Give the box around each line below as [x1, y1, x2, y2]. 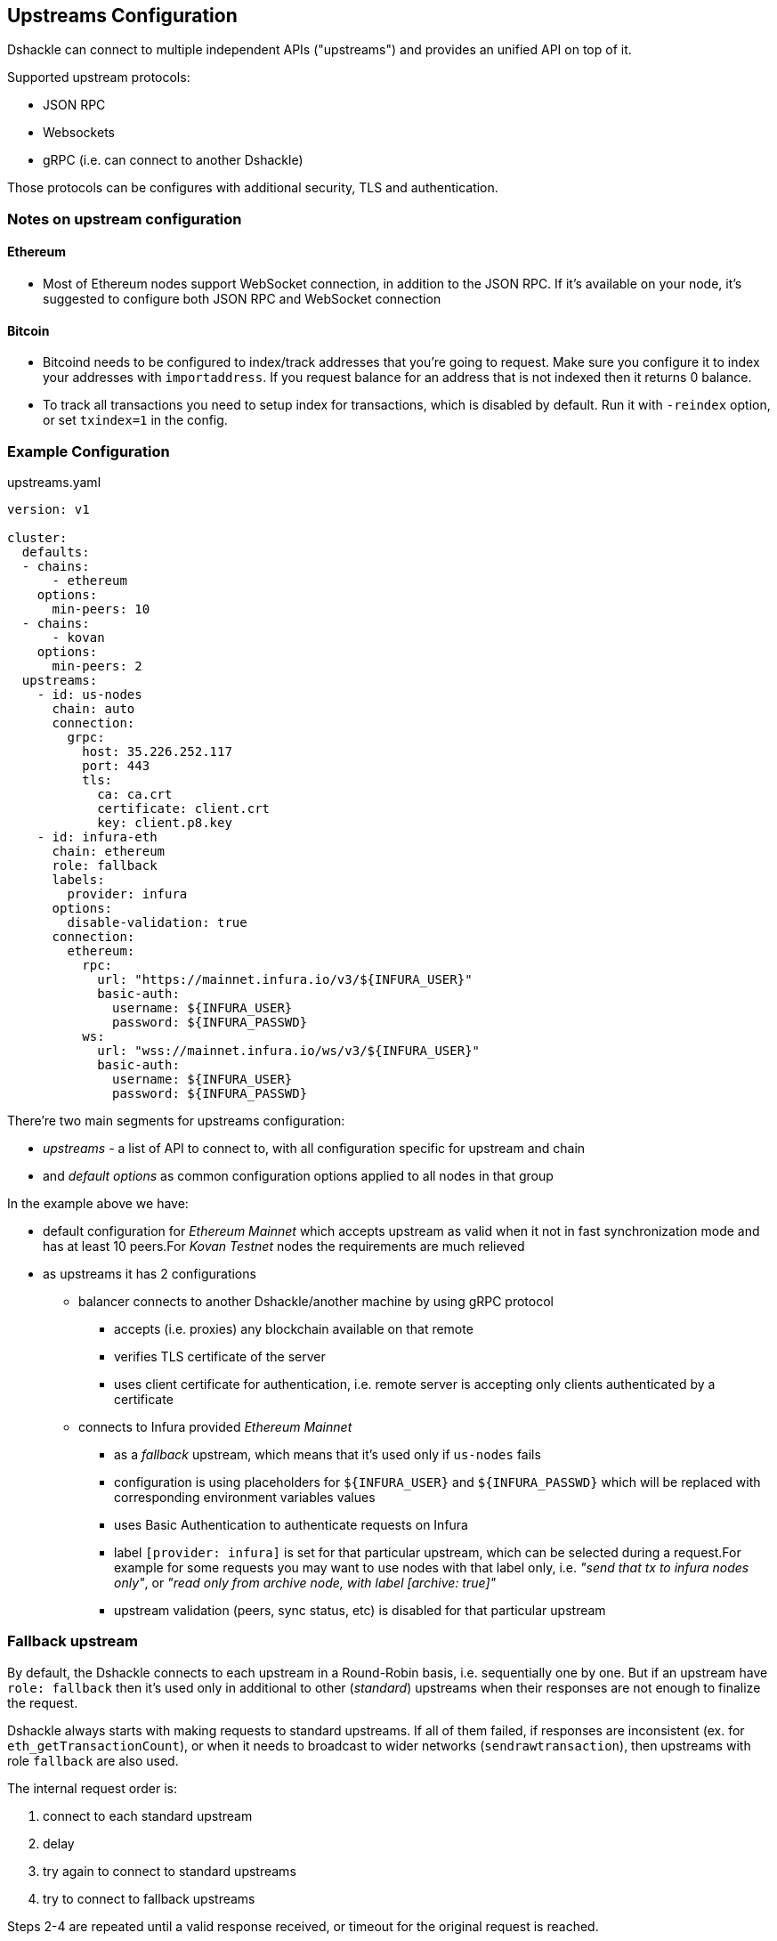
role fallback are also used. [7, 1752, 179, 1768]
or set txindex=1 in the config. [43, 412, 228, 428]
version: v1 [7, 501, 90, 516]
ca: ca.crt [97, 786, 173, 801]
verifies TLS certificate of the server [114, 1348, 326, 1364]
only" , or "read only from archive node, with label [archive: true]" [114, 1574, 497, 1590]
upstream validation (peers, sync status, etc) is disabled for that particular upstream [114, 1602, 606, 1618]
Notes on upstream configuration [7, 209, 242, 228]
